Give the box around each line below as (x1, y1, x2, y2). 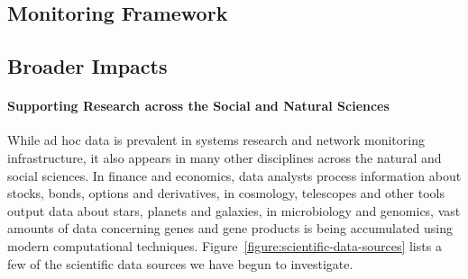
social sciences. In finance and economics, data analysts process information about (7, 166, 462, 184)
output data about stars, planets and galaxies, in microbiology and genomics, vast (7, 201, 461, 220)
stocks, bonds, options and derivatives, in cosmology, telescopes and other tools (7, 184, 445, 202)
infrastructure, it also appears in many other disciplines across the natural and (7, 148, 442, 166)
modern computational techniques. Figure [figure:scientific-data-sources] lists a (7, 236, 442, 255)
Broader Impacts (7, 52, 168, 80)
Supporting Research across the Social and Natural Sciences (7, 96, 390, 115)
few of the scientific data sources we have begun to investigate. (7, 254, 353, 273)
